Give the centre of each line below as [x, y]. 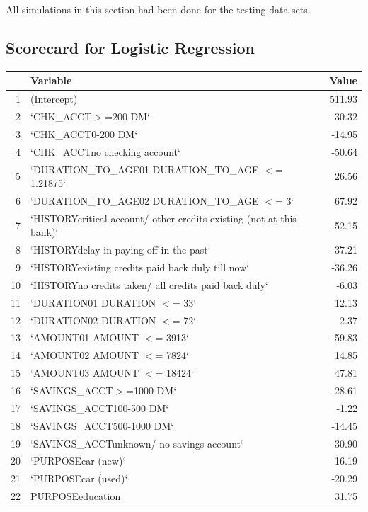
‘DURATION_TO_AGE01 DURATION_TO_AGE [145, 169]
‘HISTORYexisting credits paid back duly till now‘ [140, 267]
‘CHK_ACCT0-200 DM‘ [84, 133]
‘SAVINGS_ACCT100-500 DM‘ [100, 408]
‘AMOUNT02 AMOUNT [85, 355]
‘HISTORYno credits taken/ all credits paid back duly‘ [149, 284]
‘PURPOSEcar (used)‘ [79, 478]
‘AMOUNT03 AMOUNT [85, 373]
